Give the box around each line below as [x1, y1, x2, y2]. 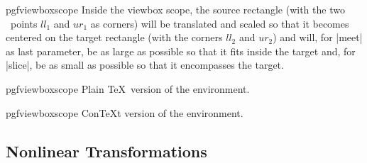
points [10, 16, 38, 30]
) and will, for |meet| [273, 30, 363, 45]
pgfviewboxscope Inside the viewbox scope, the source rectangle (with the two [6, 2, 345, 16]
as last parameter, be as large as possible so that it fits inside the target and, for [6, 43, 356, 58]
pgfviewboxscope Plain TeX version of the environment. [6, 81, 250, 96]
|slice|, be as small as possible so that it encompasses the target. [6, 57, 284, 72]
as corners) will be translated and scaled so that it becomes [90, 16, 349, 30]
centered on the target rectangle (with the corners [6, 30, 223, 45]
